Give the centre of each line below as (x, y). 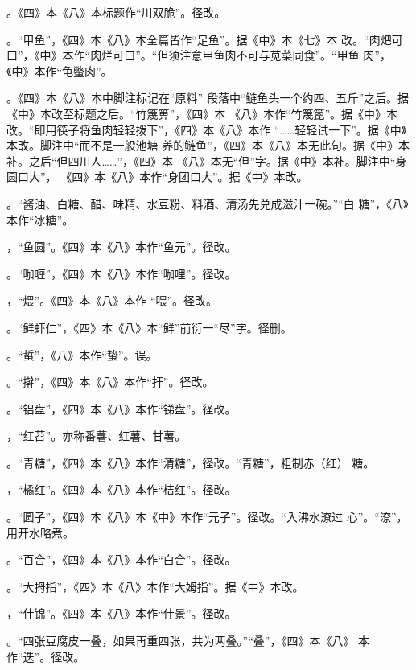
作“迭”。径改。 (46, 656)
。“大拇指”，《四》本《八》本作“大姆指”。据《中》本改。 (155, 586)
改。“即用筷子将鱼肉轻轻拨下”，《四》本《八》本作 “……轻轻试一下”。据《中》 (207, 129)
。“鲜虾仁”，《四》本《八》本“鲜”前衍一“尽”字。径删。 (149, 327)
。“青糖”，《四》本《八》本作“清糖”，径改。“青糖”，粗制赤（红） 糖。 (191, 462)
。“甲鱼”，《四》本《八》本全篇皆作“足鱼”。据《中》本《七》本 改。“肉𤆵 (199, 39)
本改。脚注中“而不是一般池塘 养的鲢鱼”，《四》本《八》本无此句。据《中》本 (208, 145)
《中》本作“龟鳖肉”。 (60, 70)
